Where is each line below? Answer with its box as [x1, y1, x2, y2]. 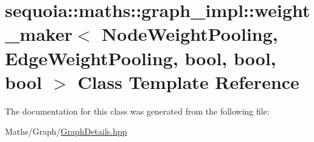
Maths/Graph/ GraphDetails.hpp [5, 125, 127, 138]
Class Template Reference [77, 69, 299, 94]
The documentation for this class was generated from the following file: [5, 104, 270, 117]
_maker [5, 21, 72, 46]
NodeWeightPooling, [101, 21, 278, 46]
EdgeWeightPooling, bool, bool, [5, 45, 276, 70]
